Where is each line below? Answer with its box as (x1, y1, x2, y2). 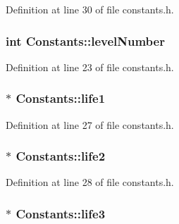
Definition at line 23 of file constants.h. (6, 59, 174, 74)
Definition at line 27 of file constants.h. (6, 117, 174, 132)
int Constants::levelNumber (6, 32, 165, 49)
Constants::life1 (16, 89, 106, 107)
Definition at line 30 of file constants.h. (6, 2, 174, 16)
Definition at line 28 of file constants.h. (6, 175, 174, 189)
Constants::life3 (16, 204, 106, 222)
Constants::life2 (16, 147, 106, 165)
